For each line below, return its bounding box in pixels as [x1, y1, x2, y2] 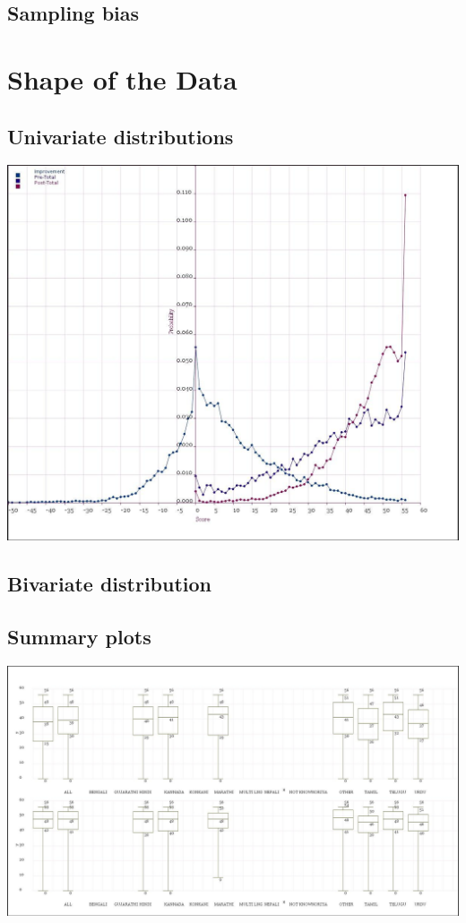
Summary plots [7, 622, 151, 650]
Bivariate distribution [7, 570, 212, 598]
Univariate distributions [7, 122, 234, 150]
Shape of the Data [7, 60, 237, 97]
